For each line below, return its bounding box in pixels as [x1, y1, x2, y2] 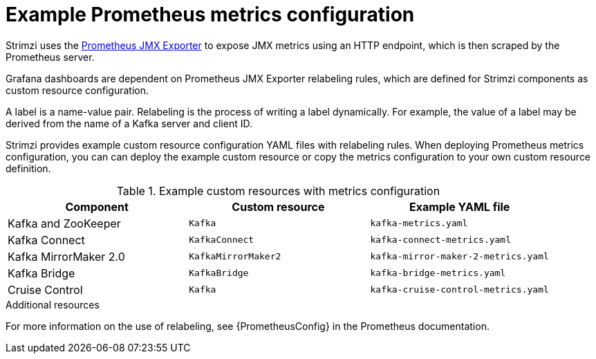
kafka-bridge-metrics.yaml [370, 268, 506, 279]
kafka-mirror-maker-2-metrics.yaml [370, 251, 549, 262]
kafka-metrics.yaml [370, 218, 468, 229]
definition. [6, 162, 51, 174]
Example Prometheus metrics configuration [6, 3, 415, 26]
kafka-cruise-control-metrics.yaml [370, 284, 549, 295]
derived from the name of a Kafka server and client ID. [6, 117, 252, 129]
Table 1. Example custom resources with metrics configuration [116, 183, 440, 198]
